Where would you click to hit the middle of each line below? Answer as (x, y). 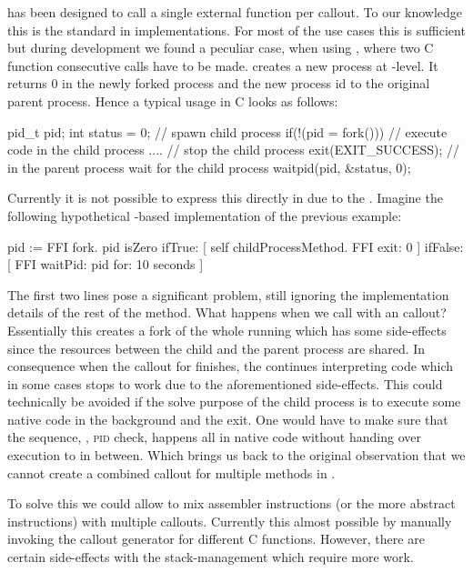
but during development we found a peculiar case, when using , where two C (221, 48)
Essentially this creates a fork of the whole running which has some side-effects (227, 330)
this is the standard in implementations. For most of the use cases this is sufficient (236, 30)
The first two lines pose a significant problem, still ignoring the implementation (228, 294)
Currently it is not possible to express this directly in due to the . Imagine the (225, 198)
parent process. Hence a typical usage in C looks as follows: (173, 100)
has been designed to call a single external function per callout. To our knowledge (235, 12)
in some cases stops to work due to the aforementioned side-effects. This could (225, 383)
